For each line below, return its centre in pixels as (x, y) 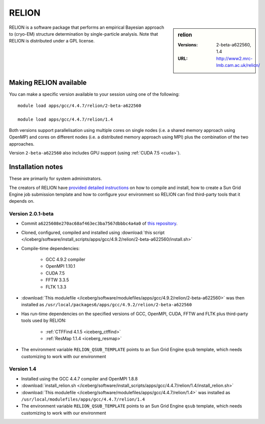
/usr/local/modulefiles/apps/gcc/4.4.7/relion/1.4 (83, 399)
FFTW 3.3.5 (57, 280)
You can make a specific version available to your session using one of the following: (94, 94)
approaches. (22, 144)
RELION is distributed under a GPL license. (52, 41)
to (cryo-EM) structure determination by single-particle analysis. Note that (83, 34)
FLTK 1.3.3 (56, 287)
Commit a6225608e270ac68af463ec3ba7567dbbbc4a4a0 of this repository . (99, 223)
